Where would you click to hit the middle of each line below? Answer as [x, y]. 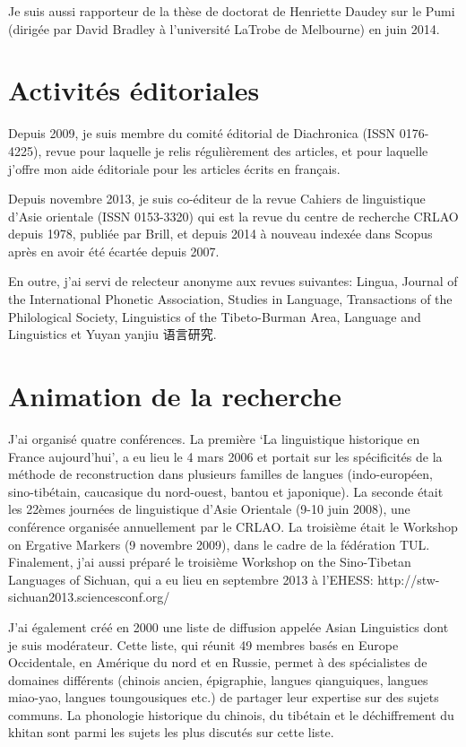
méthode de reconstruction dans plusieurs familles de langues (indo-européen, [220, 474]
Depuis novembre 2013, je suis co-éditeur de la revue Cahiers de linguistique [217, 199]
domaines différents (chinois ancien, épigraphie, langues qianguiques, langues [218, 679]
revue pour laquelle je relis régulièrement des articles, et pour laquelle [237, 150]
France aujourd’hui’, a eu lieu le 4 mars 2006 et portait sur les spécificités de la [225, 456]
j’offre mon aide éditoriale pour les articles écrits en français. [174, 168]
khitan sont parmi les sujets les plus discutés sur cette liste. [171, 732]
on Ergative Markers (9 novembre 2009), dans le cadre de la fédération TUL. [219, 544]
